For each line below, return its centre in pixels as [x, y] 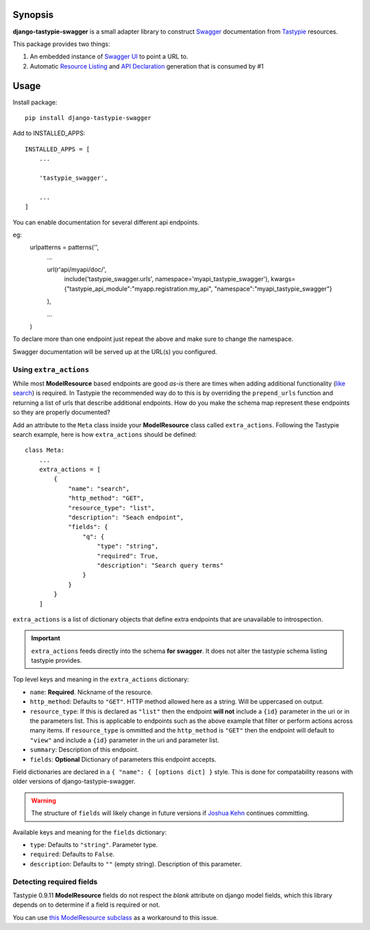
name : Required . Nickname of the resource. [91, 692]
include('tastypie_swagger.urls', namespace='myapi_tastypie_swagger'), [167, 279]
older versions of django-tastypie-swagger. [74, 781]
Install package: [35, 102]
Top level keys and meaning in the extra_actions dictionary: [101, 680]
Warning [44, 800]
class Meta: [45, 450]
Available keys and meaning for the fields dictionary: [90, 832]
